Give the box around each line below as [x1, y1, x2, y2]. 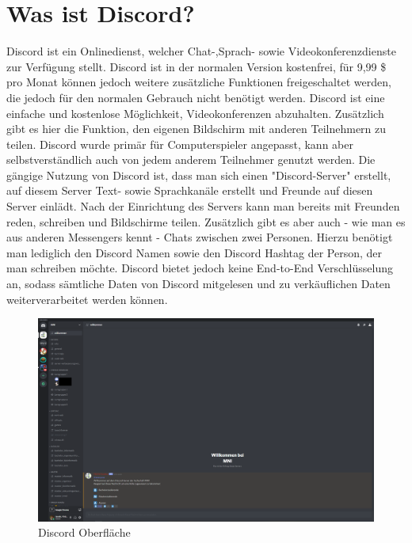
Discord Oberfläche [38, 524, 131, 541]
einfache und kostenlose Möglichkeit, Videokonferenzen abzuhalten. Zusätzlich [6, 104, 384, 121]
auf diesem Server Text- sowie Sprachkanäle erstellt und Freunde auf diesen [6, 182, 373, 199]
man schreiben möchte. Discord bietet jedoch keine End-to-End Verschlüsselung [6, 260, 393, 276]
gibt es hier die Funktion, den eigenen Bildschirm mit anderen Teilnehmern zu [6, 120, 387, 137]
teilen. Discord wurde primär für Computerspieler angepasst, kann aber [6, 135, 353, 152]
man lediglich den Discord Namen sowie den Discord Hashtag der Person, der [6, 244, 383, 260]
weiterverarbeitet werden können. [6, 290, 168, 307]
